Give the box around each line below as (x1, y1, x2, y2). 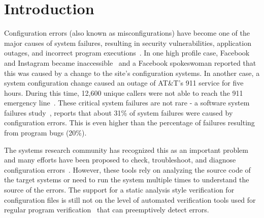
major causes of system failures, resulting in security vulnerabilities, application (4, 37, 251, 48)
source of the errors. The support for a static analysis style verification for (4, 184, 235, 195)
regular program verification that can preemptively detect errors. (4, 204, 209, 215)
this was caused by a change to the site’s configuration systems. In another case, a (4, 67, 260, 78)
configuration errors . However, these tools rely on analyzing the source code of (4, 164, 251, 175)
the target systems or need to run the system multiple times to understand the (4, 174, 249, 185)
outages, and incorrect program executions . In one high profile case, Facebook (4, 47, 250, 58)
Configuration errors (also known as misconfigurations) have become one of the (4, 28, 250, 38)
